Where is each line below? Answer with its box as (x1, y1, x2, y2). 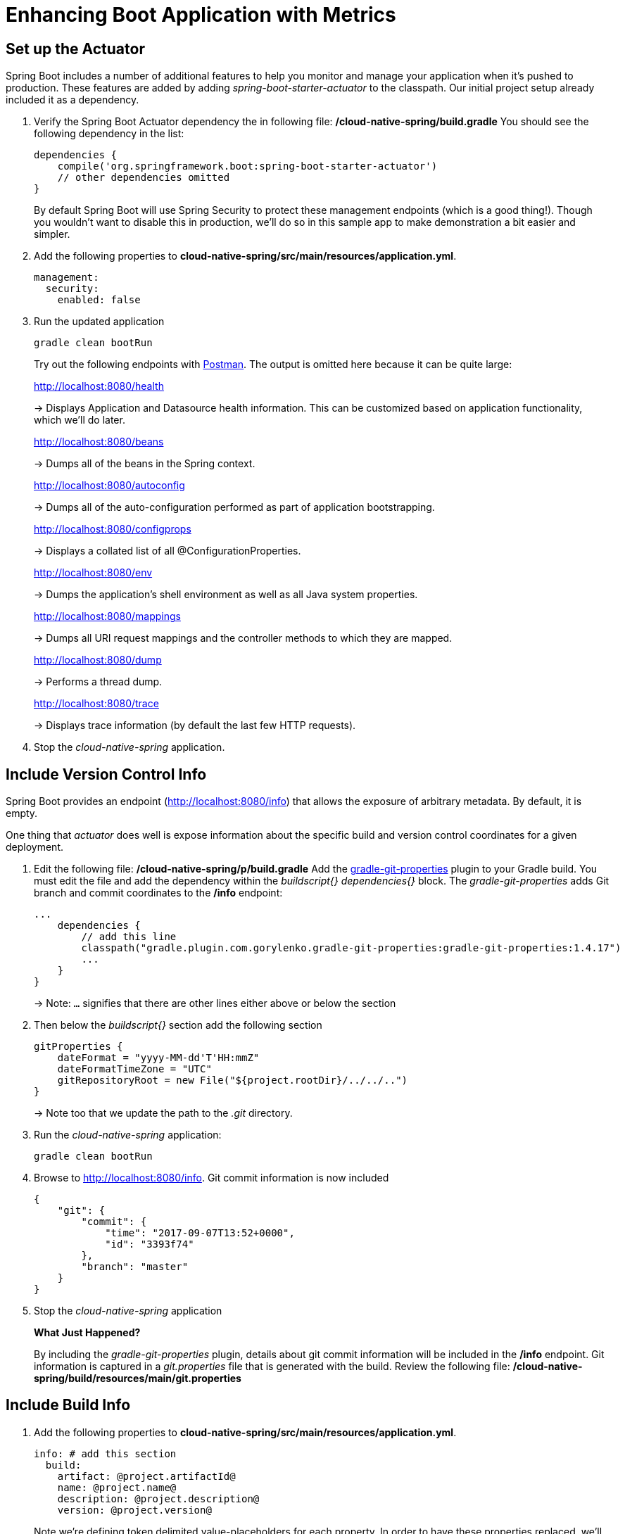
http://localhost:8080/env (34, 566, 153, 579)
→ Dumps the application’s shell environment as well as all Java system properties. (34, 588, 418, 601)
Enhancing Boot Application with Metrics (6, 3, 396, 27)
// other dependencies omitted (57, 172, 230, 184)
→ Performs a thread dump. (34, 676, 163, 688)
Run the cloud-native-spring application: (34, 1129, 222, 1141)
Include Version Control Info (6, 765, 207, 783)
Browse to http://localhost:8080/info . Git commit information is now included (34, 1172, 389, 1184)
